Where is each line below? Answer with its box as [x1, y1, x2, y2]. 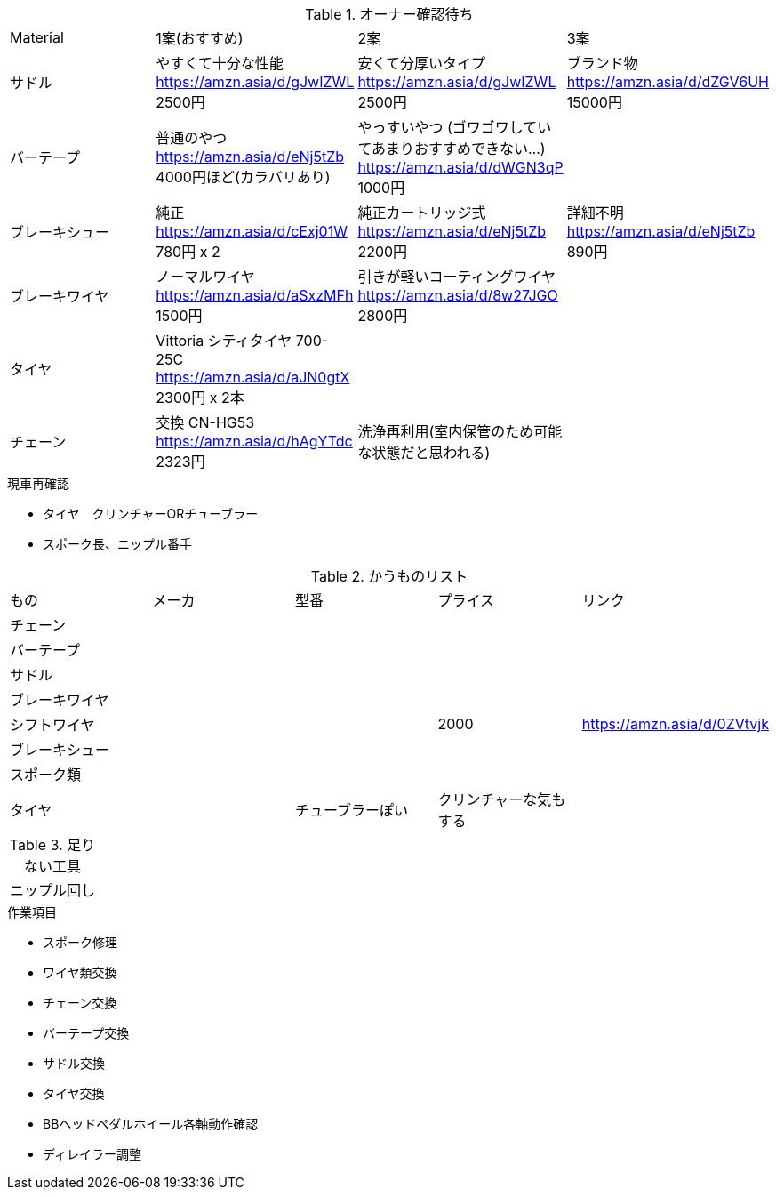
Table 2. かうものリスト [310, 567, 468, 585]
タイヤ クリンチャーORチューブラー [43, 506, 259, 521]
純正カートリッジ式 [357, 204, 486, 221]
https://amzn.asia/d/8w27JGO [357, 286, 558, 304]
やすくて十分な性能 [156, 54, 284, 72]
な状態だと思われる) [357, 444, 491, 462]
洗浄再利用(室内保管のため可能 [357, 422, 563, 440]
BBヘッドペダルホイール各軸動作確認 [43, 1116, 259, 1131]
